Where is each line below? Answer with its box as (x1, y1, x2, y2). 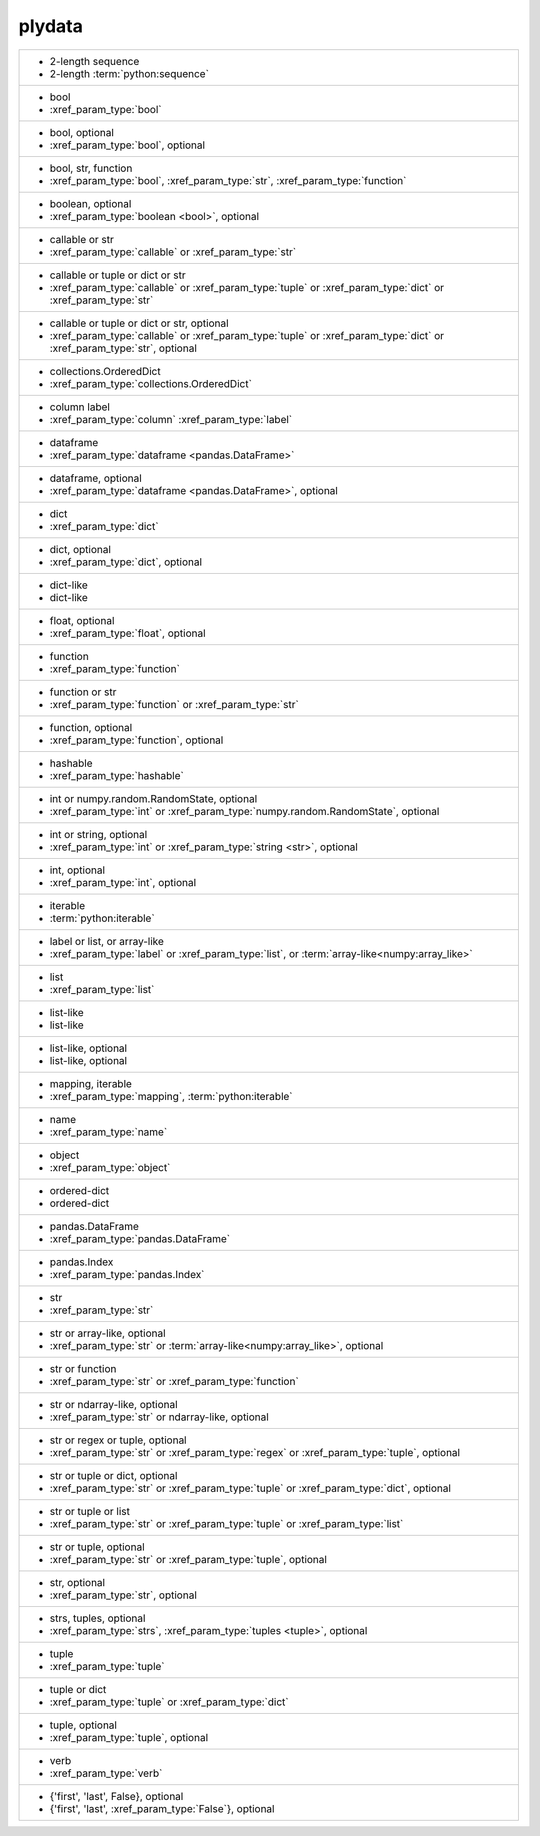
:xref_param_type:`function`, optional (49, 733, 224, 747)
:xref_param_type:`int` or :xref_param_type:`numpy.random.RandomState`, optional (49, 804, 440, 818)
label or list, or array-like (49, 934, 165, 948)
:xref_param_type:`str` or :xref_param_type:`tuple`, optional (49, 1552, 327, 1566)
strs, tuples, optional (49, 1611, 146, 1625)
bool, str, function (49, 161, 133, 175)
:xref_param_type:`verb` (49, 1766, 163, 1780)
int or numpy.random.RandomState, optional (49, 791, 258, 805)
